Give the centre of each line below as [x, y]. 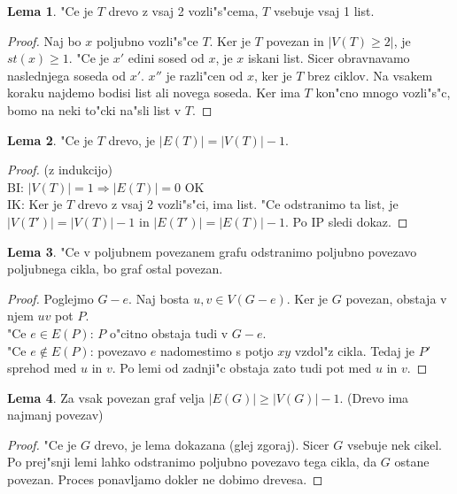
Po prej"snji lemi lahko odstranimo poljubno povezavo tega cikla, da [192, 462]
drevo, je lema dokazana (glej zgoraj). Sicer [212, 444]
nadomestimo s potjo [217, 350]
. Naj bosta [159, 298]
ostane [412, 462]
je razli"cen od [205, 75]
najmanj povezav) [55, 415]
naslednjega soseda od [67, 75]
